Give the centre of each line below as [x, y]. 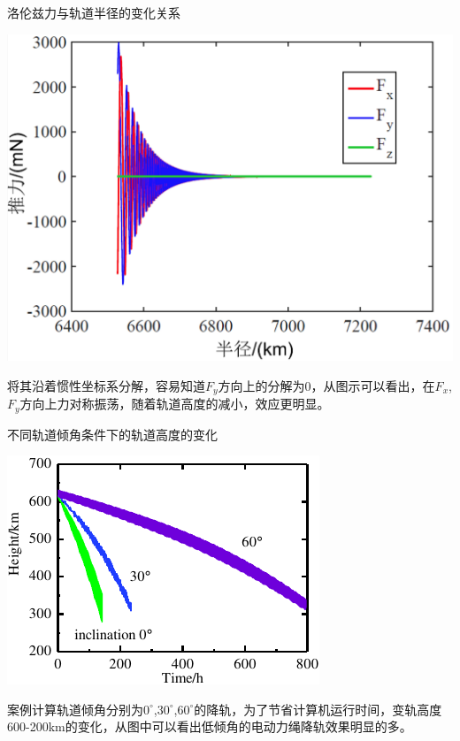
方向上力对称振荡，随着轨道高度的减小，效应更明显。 [175, 404]
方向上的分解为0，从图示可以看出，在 [326, 385]
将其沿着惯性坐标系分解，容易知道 [106, 385]
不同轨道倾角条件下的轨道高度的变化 [112, 434]
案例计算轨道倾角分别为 [75, 709]
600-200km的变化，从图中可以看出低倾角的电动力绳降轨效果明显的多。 [210, 726]
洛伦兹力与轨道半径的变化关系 [94, 12]
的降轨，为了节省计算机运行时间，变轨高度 [318, 709]
